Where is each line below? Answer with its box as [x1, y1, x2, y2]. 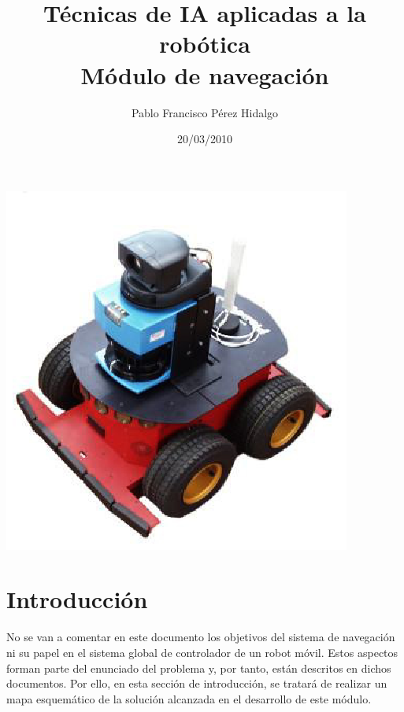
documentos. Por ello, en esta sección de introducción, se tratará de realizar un [6, 675, 387, 692]
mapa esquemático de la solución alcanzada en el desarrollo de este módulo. [6, 690, 372, 706]
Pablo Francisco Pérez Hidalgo [131, 104, 279, 120]
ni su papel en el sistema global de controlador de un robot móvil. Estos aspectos [6, 644, 398, 660]
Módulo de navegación [80, 58, 329, 90]
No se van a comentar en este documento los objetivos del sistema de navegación [6, 629, 395, 645]
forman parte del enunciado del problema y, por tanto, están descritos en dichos [6, 659, 391, 676]
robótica [159, 28, 250, 60]
